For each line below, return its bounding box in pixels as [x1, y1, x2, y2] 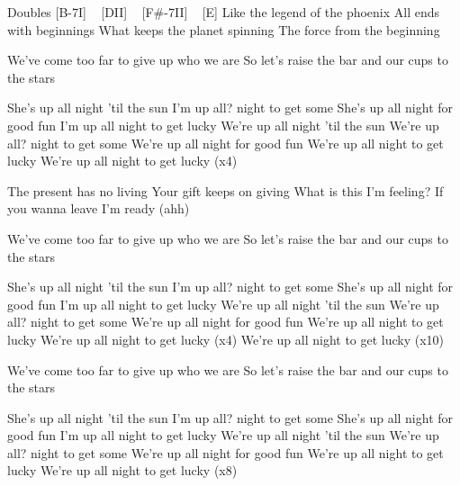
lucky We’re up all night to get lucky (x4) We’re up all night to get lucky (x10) [7, 329, 445, 348]
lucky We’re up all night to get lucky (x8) [7, 461, 238, 480]
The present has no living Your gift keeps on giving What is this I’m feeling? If [7, 181, 444, 200]
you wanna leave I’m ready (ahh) [7, 199, 190, 218]
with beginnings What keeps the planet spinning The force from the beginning [7, 20, 440, 39]
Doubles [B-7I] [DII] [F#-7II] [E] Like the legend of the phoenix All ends [7, 3, 440, 21]
